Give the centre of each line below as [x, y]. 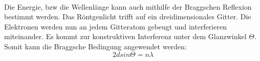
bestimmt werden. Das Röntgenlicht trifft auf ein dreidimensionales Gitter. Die [128, 17]
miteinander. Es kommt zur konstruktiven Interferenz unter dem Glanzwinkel [125, 36]
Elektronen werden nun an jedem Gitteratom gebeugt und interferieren [115, 26]
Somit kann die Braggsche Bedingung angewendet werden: [95, 46]
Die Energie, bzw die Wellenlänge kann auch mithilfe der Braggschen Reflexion [128, 6]
